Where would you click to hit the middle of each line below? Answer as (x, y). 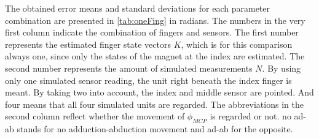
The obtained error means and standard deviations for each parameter (138, 8)
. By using (282, 68)
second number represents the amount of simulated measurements (129, 68)
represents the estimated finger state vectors (88, 44)
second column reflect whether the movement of (95, 116)
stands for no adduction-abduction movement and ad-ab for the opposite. (155, 129)
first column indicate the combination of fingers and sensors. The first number (152, 32)
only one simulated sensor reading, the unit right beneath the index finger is (148, 80)
